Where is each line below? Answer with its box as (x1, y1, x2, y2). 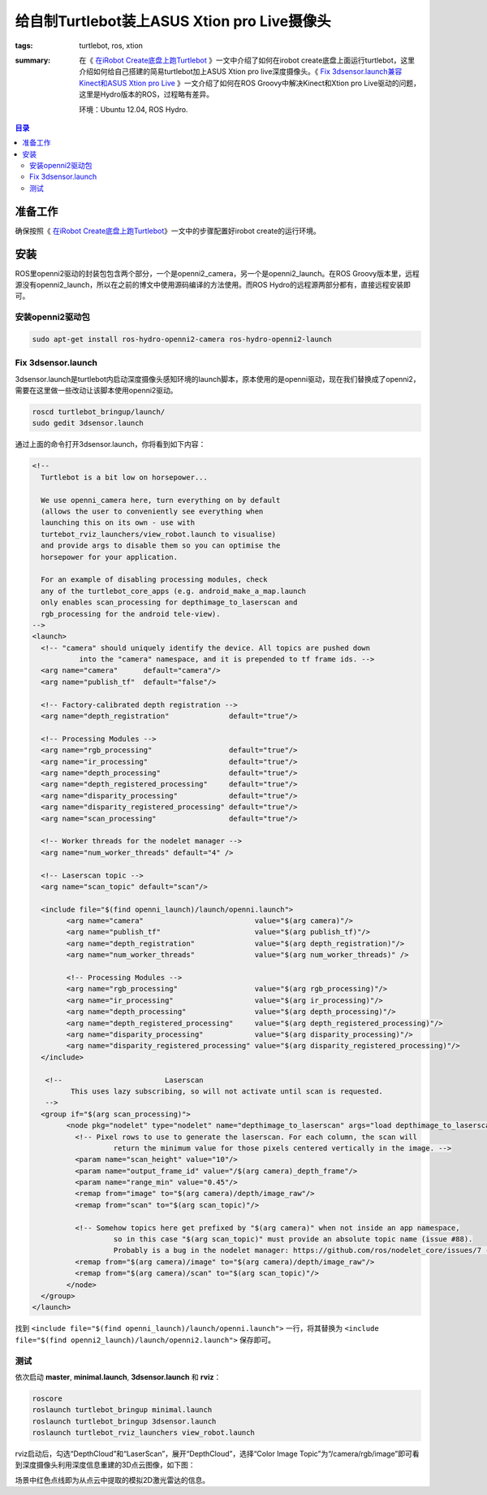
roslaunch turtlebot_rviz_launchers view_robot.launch (32, 1428, 255, 1437)
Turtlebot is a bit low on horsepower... (41, 472, 209, 482)
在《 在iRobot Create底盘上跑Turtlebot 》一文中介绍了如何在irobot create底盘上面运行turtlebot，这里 (79, 55, 416, 65)
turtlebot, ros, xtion (79, 41, 144, 50)
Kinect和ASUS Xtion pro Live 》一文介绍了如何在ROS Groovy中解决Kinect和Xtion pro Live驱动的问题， (79, 78, 421, 88)
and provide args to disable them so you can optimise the (41, 541, 281, 550)
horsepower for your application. (41, 552, 179, 561)
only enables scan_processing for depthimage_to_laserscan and (41, 598, 298, 607)
